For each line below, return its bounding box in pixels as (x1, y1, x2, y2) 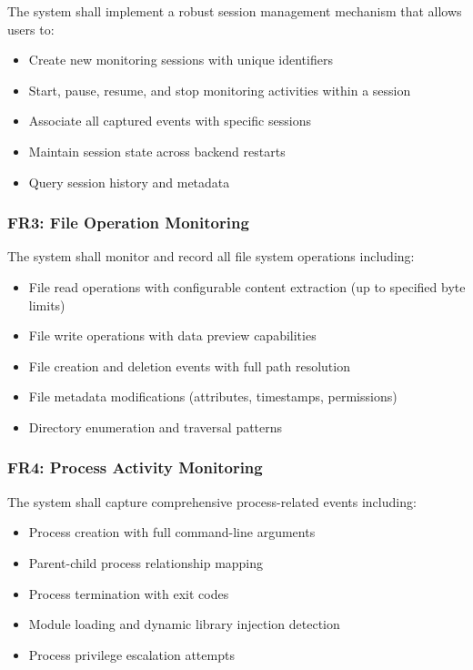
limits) (28, 295, 65, 314)
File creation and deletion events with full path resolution (28, 356, 350, 375)
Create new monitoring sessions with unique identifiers (28, 50, 333, 69)
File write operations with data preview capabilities (28, 326, 317, 345)
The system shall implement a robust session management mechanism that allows (7, 2, 462, 20)
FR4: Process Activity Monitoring (7, 456, 263, 479)
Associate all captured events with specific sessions (28, 111, 311, 130)
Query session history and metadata (28, 172, 230, 191)
